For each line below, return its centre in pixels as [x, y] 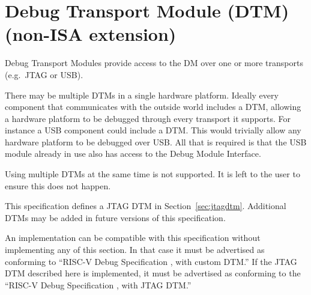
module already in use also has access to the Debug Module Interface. [133, 154]
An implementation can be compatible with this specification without [133, 238]
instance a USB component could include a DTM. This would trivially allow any [153, 130]
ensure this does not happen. [58, 185]
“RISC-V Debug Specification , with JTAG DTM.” [98, 284]
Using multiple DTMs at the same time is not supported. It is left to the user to [152, 174]
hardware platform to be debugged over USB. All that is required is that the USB [156, 141]
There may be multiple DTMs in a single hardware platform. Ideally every [142, 95]
